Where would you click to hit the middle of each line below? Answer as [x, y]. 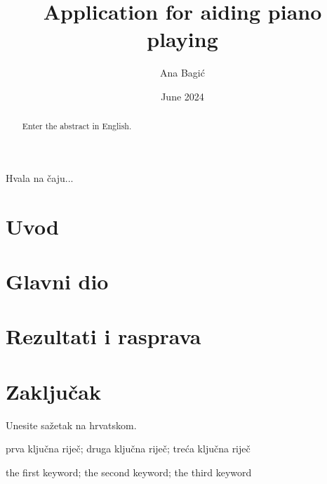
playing [182, 39]
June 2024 [182, 96]
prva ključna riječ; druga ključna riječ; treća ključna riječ [128, 449]
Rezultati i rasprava [104, 336]
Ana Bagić [182, 73]
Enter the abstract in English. [77, 126]
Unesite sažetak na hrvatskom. [71, 425]
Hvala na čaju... [40, 177]
